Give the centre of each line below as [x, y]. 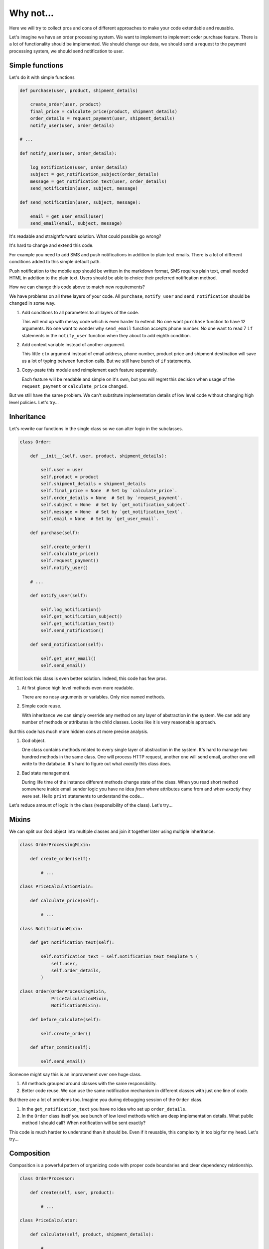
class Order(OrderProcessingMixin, [63, 991]
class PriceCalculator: [49, 1221]
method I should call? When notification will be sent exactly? [84, 1123]
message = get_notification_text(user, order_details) [98, 181]
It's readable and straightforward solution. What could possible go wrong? [85, 236]
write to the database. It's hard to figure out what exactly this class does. [96, 764]
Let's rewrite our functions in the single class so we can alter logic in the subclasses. [96, 428]
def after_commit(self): [61, 1047]
